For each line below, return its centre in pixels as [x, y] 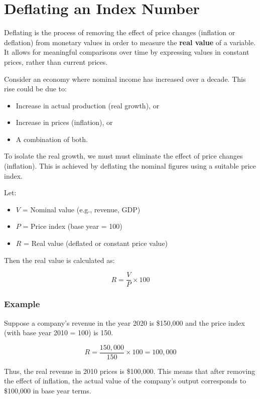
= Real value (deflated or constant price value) [96, 243]
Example [22, 304]
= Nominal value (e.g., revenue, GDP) [81, 209]
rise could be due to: [35, 89]
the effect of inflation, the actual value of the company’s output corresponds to [125, 381]
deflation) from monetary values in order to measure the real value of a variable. [130, 42]
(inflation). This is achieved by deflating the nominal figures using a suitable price [130, 166]
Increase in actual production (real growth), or [88, 105]
